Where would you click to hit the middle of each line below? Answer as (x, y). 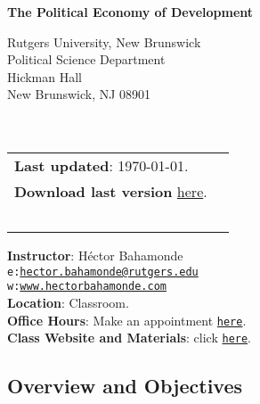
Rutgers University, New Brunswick (104, 41)
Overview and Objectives (125, 386)
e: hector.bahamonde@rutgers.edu (103, 272)
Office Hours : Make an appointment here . (127, 320)
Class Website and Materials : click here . (130, 338)
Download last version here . (111, 192)
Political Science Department (86, 59)
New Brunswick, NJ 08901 (79, 94)
